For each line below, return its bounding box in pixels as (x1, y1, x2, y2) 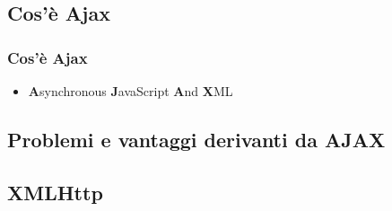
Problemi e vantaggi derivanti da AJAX (7, 125, 386, 153)
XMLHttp (7, 178, 103, 206)
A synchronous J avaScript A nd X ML (28, 82, 233, 100)
